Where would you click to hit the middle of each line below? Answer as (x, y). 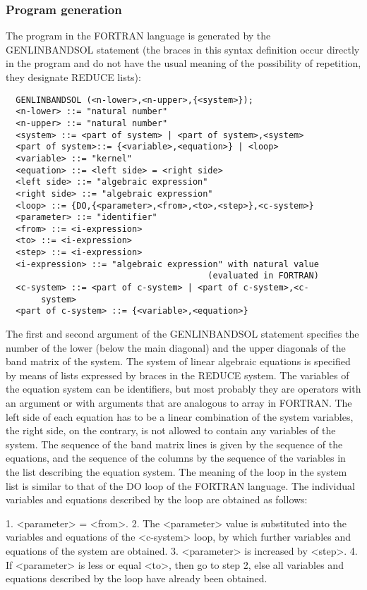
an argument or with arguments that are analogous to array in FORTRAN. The (179, 403)
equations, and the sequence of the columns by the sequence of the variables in (176, 458)
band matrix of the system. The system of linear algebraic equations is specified (178, 361)
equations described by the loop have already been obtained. (137, 578)
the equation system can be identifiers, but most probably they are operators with (183, 389)
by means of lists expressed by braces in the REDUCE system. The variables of (178, 375)
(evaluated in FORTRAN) (263, 276)
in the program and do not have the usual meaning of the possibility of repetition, (183, 63)
